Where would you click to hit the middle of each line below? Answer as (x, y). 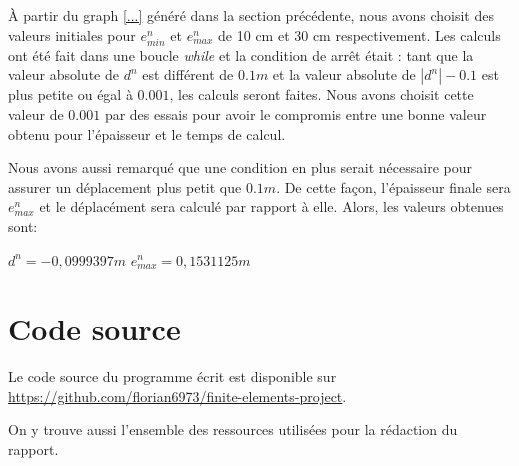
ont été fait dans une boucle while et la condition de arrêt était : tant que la (241, 54)
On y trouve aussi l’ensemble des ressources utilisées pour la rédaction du (233, 429)
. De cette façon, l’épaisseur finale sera (393, 186)
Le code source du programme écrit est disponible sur (172, 376)
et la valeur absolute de (344, 74)
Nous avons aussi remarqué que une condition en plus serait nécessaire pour (240, 167)
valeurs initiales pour (72, 34)
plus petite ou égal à (70, 94)
